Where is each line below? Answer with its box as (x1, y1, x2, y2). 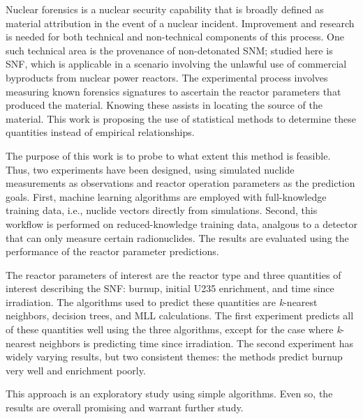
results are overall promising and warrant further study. (6, 400, 244, 415)
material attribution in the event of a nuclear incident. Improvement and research (6, 15, 355, 30)
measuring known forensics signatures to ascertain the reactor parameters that (6, 84, 341, 98)
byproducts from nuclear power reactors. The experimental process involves (6, 70, 328, 84)
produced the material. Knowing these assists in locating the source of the (6, 98, 323, 112)
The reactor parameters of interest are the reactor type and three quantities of (6, 267, 341, 282)
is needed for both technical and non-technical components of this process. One (6, 29, 345, 44)
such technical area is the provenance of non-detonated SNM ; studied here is (6, 43, 333, 57)
